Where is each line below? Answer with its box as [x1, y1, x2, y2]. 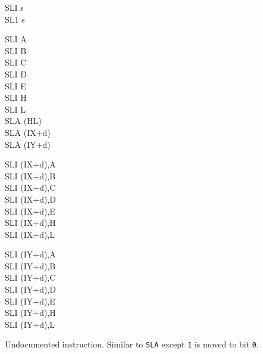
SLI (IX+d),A [5, 158, 56, 170]
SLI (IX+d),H [5, 216, 56, 229]
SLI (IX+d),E [5, 204, 55, 217]
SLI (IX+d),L [5, 228, 55, 240]
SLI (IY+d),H [5, 306, 56, 319]
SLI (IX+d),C [5, 181, 56, 194]
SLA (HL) [5, 114, 42, 127]
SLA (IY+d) [5, 138, 51, 150]
